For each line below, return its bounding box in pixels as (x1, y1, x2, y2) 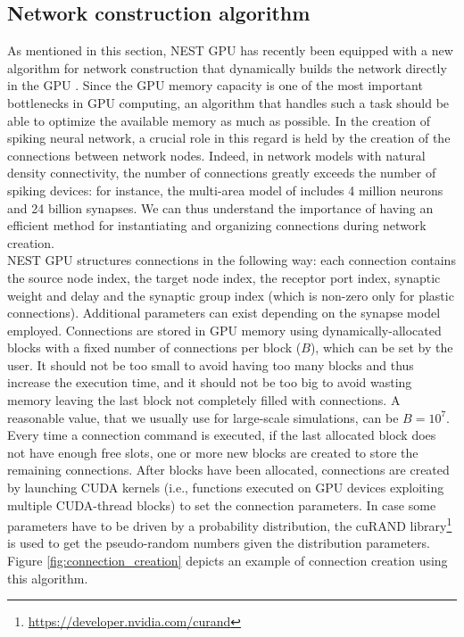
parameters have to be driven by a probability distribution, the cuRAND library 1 (7, 514, 452, 534)
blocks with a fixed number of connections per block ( (7, 338, 302, 357)
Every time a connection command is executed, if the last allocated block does (7, 426, 436, 444)
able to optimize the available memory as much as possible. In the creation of (7, 111, 430, 129)
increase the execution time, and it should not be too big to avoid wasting (7, 373, 412, 392)
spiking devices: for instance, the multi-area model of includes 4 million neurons (7, 180, 443, 199)
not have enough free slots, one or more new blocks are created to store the (7, 443, 418, 461)
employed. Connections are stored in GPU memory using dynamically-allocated (7, 320, 442, 339)
